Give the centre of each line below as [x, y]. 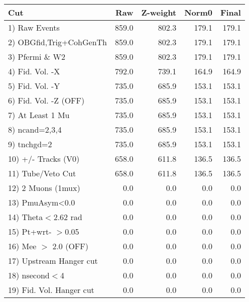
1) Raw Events [34, 27]
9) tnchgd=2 [30, 144]
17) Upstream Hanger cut [53, 261]
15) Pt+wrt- [30, 231]
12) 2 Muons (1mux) [44, 188]
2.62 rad [68, 217]
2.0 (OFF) [70, 246]
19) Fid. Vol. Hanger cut [51, 290]
